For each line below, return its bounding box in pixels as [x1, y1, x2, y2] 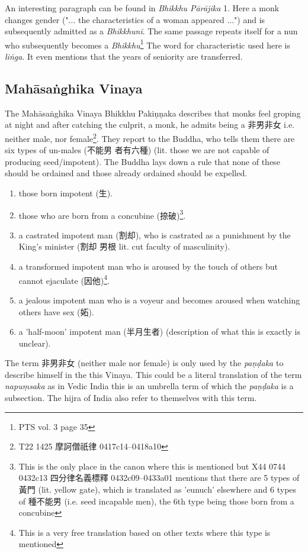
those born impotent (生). [18, 187, 113, 199]
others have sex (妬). [18, 305, 94, 318]
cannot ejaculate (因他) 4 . [18, 272, 110, 286]
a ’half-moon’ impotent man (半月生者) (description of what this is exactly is [18, 325, 300, 338]
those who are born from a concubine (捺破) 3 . [18, 207, 186, 221]
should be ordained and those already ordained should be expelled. [5, 167, 248, 179]
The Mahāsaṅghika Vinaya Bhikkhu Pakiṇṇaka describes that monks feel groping [5, 106, 301, 119]
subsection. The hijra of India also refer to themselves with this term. [5, 392, 257, 404]
